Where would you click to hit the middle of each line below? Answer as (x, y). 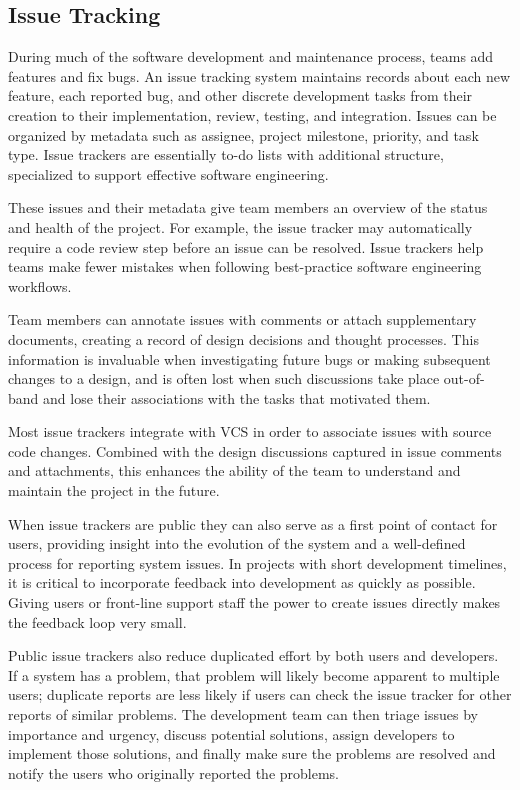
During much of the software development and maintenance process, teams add (251, 56)
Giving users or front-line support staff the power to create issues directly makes (254, 602)
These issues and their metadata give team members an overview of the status (248, 207)
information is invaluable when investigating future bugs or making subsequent (249, 358)
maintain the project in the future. (114, 490)
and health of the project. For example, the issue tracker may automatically (240, 226)
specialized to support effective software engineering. (168, 173)
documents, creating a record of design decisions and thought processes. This (243, 338)
